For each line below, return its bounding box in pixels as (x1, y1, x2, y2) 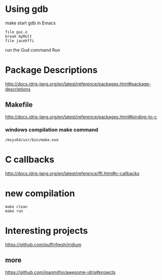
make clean (5, 204, 28, 209)
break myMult (5, 34, 32, 39)
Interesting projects (5, 225, 88, 237)
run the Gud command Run (5, 47, 60, 53)
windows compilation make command (5, 126, 99, 133)
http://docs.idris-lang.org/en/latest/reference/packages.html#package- (5, 81, 151, 87)
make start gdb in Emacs (5, 20, 56, 26)
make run (5, 208, 23, 213)
